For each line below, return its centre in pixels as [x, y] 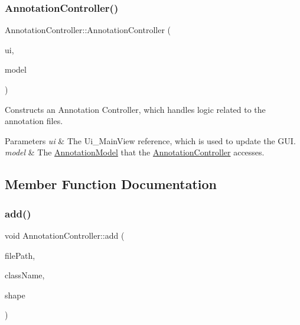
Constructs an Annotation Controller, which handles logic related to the [135, 109]
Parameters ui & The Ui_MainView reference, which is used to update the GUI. [150, 140]
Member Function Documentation [111, 184]
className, [25, 275]
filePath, [20, 255]
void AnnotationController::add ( [65, 235]
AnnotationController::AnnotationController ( [88, 30]
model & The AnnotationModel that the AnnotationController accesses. [135, 152]
